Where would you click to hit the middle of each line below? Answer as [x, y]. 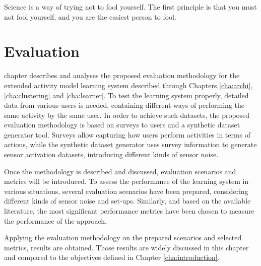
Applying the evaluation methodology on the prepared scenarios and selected [123, 238]
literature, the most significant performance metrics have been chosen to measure [129, 211]
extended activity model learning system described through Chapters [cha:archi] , [128, 85]
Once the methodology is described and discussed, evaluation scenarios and [120, 171]
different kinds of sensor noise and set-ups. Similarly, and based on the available [127, 201]
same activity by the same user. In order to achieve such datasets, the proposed [127, 115]
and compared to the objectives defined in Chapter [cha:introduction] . [112, 257]
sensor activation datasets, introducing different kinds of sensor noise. [111, 154]
